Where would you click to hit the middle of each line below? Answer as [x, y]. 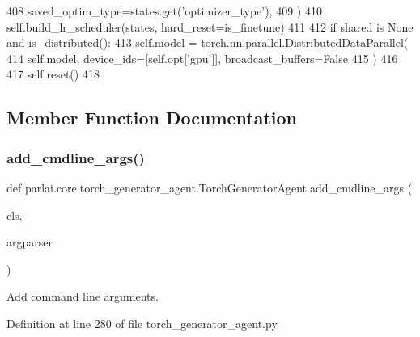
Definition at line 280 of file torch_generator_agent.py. [143, 323]
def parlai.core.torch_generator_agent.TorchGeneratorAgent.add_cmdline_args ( [210, 187]
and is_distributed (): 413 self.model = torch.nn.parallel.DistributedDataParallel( [208, 42]
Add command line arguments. [83, 296]
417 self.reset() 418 [53, 74]
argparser [30, 242]
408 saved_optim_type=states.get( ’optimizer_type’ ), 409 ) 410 [164, 11]
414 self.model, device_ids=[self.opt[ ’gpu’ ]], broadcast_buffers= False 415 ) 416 [202, 58]
